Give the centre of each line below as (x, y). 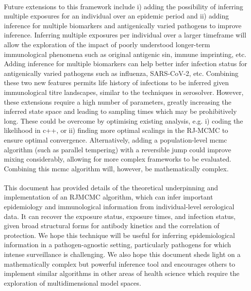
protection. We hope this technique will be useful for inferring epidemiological (119, 235)
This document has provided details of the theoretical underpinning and (111, 187)
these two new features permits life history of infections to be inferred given (117, 82)
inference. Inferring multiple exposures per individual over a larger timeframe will (125, 35)
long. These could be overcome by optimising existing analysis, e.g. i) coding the (124, 120)
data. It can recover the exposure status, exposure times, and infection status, (120, 216)
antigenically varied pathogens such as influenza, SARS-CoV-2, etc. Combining (121, 73)
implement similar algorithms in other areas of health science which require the (122, 273)
